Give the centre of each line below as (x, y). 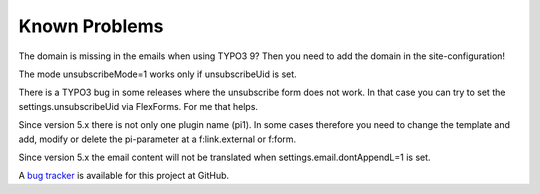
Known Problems (91, 26)
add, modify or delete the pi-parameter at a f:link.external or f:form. (157, 139)
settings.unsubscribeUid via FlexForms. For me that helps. (138, 106)
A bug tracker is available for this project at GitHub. (124, 176)
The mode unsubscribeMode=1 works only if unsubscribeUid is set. (157, 74)
